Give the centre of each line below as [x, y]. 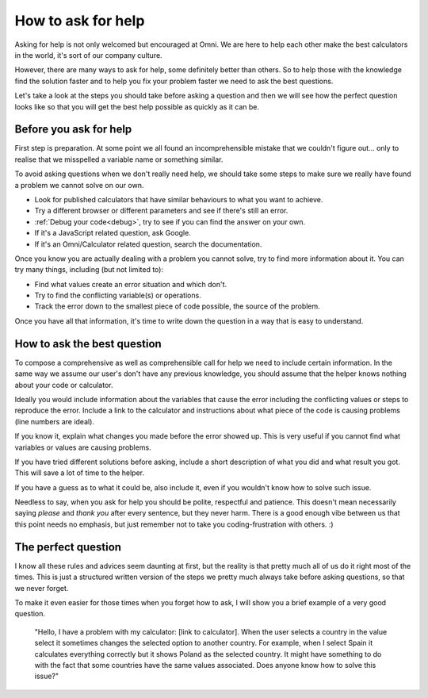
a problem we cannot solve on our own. [79, 185]
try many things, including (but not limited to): [89, 270]
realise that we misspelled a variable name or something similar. [119, 159]
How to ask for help [80, 21]
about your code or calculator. [64, 385]
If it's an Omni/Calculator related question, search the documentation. [148, 244]
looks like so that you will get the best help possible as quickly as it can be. [137, 106]
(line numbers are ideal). [55, 421]
